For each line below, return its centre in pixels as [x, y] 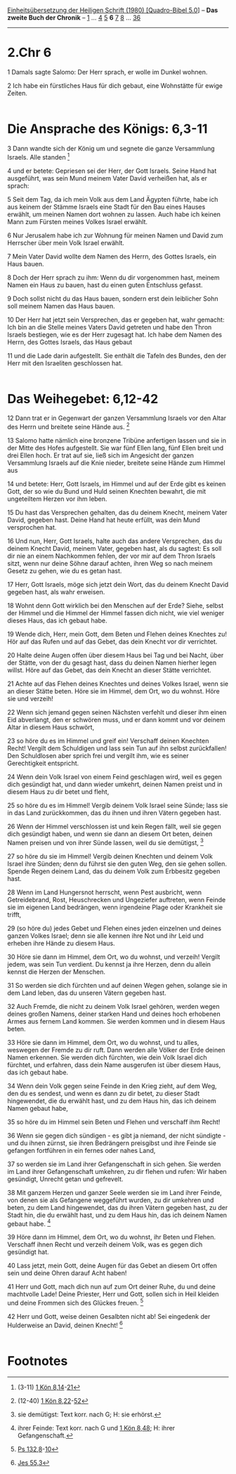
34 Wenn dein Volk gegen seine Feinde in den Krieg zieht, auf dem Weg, [112, 1085]
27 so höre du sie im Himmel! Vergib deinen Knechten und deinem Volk [110, 856]
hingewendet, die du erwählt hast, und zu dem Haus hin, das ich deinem [112, 1101]
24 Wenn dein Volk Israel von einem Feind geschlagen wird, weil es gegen [115, 777]
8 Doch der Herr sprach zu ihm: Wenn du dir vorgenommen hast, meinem [113, 278]
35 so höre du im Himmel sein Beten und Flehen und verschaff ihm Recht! [114, 1122]
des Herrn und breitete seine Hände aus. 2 [68, 426]
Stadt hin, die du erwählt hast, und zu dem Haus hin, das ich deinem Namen [117, 1215]
